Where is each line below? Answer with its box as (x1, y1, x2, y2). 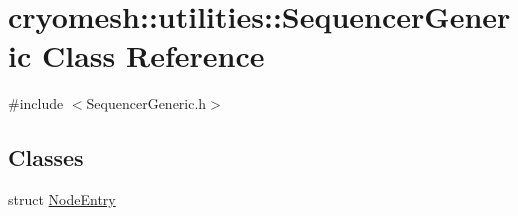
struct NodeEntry (8, 189, 116, 210)
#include (8, 93, 64, 114)
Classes (8, 142, 84, 173)
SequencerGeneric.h (86, 93, 207, 114)
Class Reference (41, 35, 265, 76)
